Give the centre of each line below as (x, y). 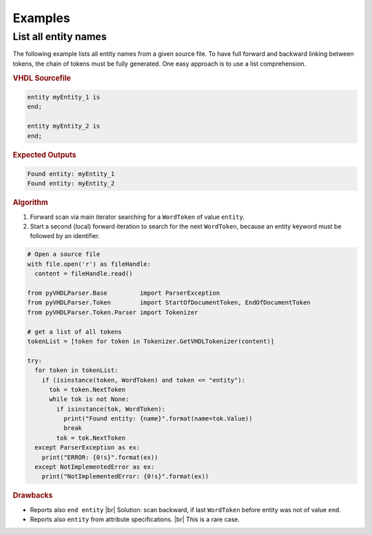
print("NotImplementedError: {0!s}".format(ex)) (125, 477)
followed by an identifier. (65, 236)
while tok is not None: (89, 399)
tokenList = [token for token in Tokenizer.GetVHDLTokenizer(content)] (151, 341)
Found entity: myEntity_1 (71, 174)
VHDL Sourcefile (42, 78)
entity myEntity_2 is (64, 126)
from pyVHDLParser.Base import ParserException (124, 293)
